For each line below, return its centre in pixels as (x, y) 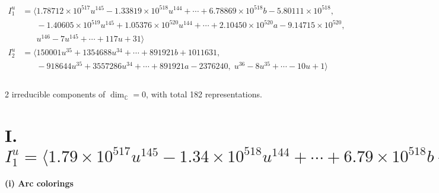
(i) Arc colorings (39, 183)
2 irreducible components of (55, 94)
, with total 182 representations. (204, 94)
